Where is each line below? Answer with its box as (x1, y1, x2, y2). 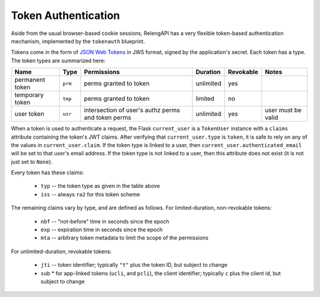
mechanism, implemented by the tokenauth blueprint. (11, 37, 145, 44)
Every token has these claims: (11, 169, 84, 176)
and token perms (84, 113, 132, 122)
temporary (14, 91, 44, 99)
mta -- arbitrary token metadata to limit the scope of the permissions (40, 234, 209, 241)
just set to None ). (11, 158, 53, 165)
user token (14, 110, 44, 118)
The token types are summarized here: (11, 57, 106, 64)
